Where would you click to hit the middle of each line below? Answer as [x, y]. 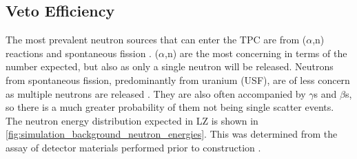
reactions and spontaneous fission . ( [82, 53]
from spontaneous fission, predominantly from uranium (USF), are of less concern [178, 79]
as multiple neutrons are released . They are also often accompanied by [156, 93]
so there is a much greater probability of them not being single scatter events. [170, 107]
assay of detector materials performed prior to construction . [133, 147]
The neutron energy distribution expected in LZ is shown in [132, 120]
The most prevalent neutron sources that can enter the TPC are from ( [156, 40]
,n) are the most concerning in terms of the [256, 53]
